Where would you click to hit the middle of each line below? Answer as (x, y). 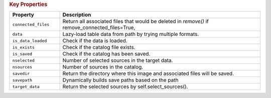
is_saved (22, 54)
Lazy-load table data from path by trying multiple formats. (131, 34)
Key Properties (28, 4)
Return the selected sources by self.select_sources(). (125, 86)
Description (77, 15)
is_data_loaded (30, 41)
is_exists (24, 47)
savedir (21, 73)
